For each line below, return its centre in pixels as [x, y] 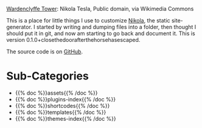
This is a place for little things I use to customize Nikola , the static [88, 20]
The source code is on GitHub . [45, 52]
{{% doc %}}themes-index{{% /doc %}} [66, 118]
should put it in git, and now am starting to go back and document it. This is [101, 33]
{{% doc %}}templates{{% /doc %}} [61, 112]
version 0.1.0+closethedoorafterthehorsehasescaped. [73, 40]
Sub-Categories [48, 76]
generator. [19, 27]
